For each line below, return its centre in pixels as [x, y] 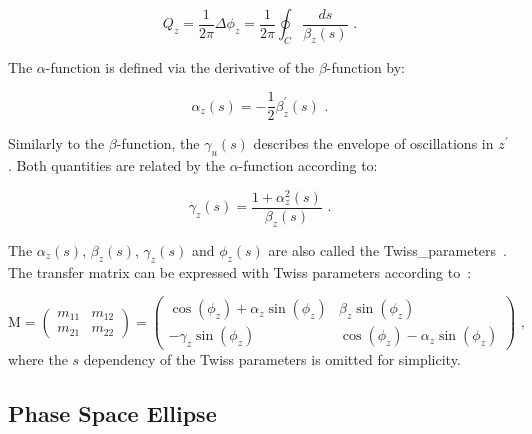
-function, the [158, 143]
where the [38, 359]
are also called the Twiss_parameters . [387, 249]
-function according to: [308, 165]
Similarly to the [56, 143]
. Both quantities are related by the [116, 165]
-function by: [366, 66]
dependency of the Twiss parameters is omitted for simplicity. [272, 359]
